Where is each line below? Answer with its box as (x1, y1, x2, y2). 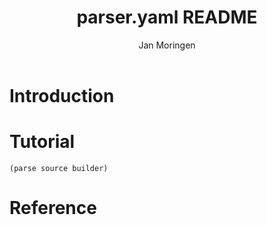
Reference (9, 197, 97, 220)
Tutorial (9, 131, 76, 153)
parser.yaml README (76, 6, 258, 29)
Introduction (9, 84, 115, 107)
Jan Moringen (138, 39, 196, 51)
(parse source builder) (9, 163, 109, 173)
